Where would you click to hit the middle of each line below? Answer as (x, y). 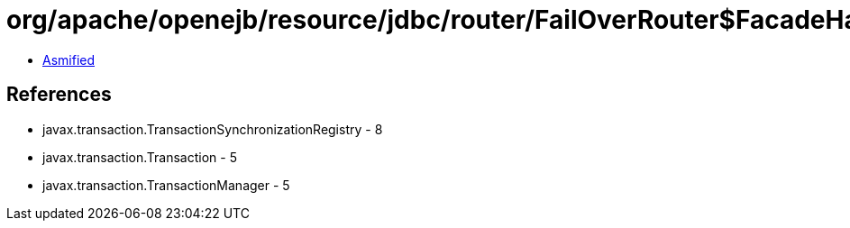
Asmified (69, 59)
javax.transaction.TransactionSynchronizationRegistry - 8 (213, 129)
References (59, 95)
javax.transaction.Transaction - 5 (140, 157)
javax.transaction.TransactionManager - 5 (166, 185)
